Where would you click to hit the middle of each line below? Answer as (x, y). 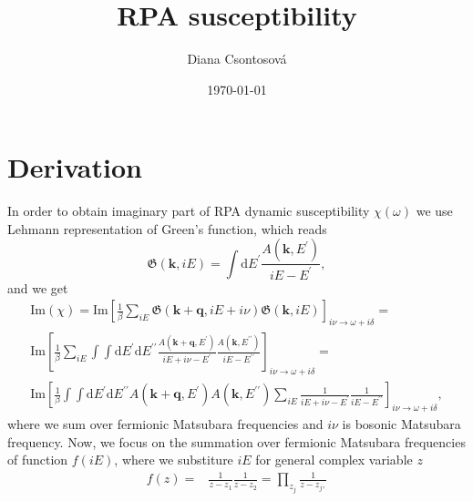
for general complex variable (334, 460)
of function (38, 460)
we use (434, 211)
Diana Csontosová (237, 59)
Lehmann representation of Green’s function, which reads (167, 228)
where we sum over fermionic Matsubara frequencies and (165, 423)
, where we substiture (174, 460)
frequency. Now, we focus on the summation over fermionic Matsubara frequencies (236, 441)
